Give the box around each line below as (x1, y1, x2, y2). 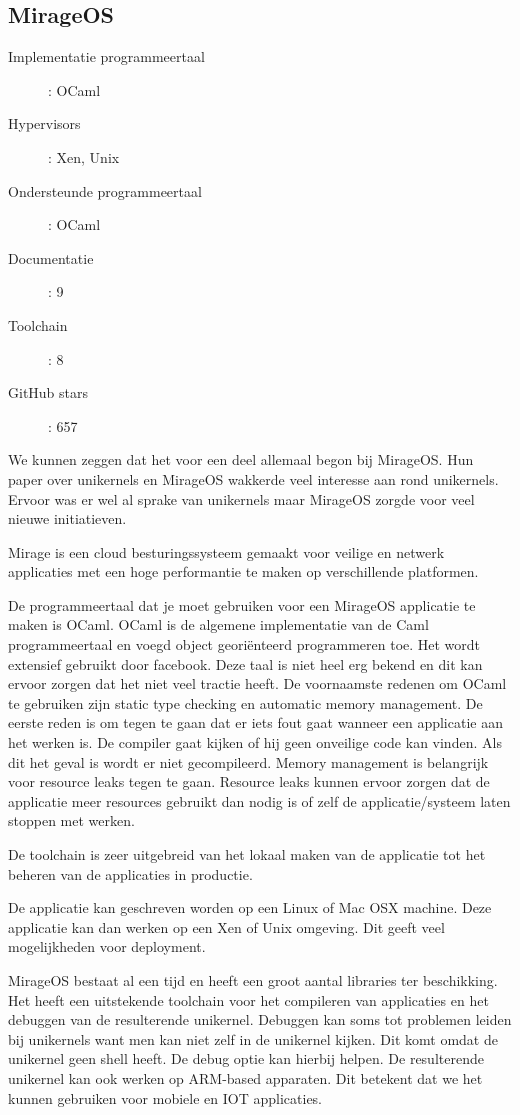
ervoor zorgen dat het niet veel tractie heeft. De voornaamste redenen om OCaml (8, 673, 507, 694)
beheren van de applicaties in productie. (8, 863, 253, 884)
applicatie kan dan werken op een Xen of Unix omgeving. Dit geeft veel (8, 916, 445, 937)
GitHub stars (8, 382, 89, 403)
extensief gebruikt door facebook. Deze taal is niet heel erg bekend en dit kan (8, 653, 483, 674)
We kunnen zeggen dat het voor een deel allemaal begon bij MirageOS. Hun (8, 449, 474, 470)
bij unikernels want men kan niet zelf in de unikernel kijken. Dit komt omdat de (8, 1028, 498, 1049)
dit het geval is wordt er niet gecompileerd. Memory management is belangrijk (8, 751, 489, 772)
